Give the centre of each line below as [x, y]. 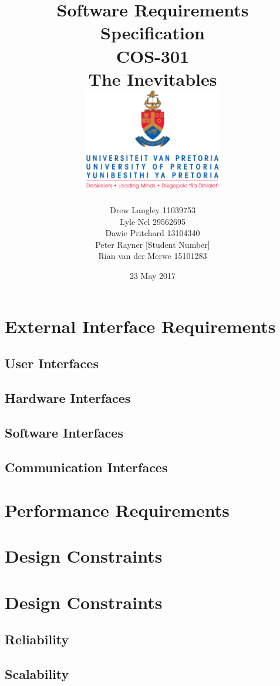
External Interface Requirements [140, 326]
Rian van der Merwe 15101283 [153, 256]
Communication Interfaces [86, 467]
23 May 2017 [153, 276]
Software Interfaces [64, 432]
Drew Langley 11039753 [153, 210]
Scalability [37, 674]
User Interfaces [52, 363]
